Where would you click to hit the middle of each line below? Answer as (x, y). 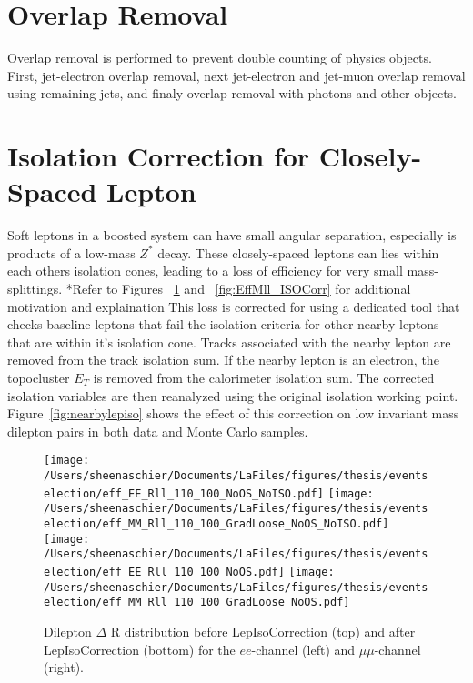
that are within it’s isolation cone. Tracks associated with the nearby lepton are (229, 341)
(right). (64, 667)
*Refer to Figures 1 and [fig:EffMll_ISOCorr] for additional (238, 288)
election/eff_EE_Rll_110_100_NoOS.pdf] (164, 572)
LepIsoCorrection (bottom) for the (140, 649)
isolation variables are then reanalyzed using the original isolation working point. (233, 395)
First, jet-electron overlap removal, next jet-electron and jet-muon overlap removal (236, 75)
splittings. (35, 288)
